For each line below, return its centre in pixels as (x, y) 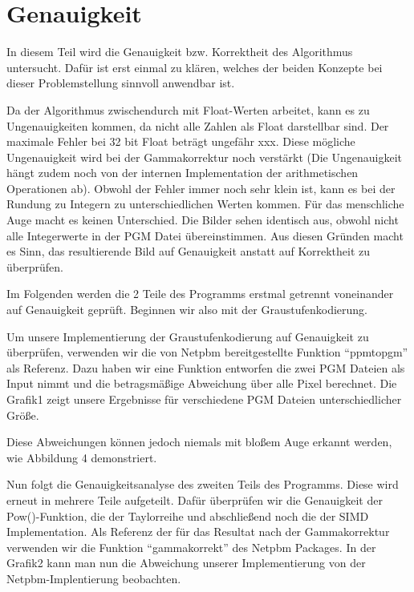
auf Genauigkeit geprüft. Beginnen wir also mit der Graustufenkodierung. (187, 310)
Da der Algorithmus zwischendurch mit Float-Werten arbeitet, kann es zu (188, 109)
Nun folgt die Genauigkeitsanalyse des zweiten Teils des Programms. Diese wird (203, 484)
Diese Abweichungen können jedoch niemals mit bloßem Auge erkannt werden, (199, 442)
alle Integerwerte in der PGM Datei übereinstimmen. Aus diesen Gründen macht (205, 235)
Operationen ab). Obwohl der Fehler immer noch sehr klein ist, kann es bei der (201, 188)
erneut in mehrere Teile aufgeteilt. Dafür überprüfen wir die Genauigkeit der (195, 499)
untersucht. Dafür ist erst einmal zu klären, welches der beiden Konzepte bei (195, 67)
